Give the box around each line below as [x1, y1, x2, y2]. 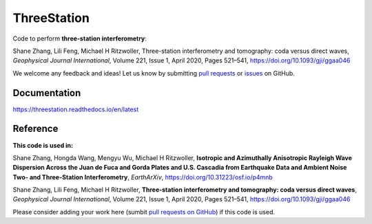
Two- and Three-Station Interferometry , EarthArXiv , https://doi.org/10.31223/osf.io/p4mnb [12, 172, 273, 181]
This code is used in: [12, 141, 74, 149]
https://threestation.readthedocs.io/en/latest [12, 105, 139, 113]
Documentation [12, 87, 81, 99]
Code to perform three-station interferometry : [12, 34, 147, 43]
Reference [12, 123, 59, 135]
